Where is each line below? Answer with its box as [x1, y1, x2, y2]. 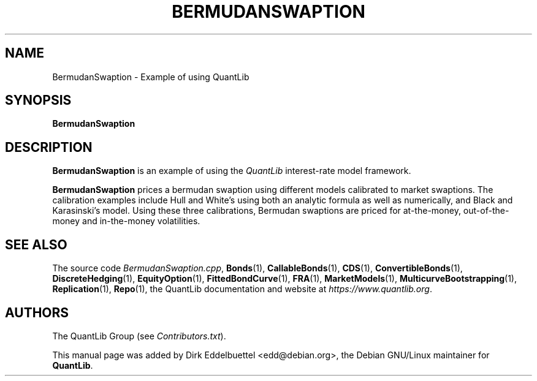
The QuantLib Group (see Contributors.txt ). [52, 330, 226, 341]
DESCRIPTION [5, 139, 93, 155]
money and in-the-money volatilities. [52, 216, 200, 227]
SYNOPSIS [5, 92, 72, 108]
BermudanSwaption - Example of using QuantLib [52, 71, 249, 82]
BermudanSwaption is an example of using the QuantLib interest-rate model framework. [52, 165, 411, 176]
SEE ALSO [5, 236, 67, 252]
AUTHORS [5, 304, 69, 320]
